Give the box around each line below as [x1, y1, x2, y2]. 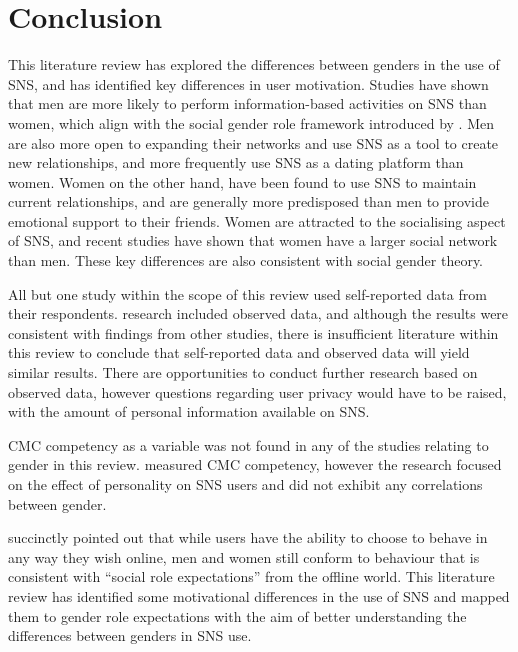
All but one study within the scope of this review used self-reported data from [8, 283, 487, 304]
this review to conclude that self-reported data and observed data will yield [8, 342, 470, 363]
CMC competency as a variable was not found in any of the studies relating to [8, 434, 489, 455]
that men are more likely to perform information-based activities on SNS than [8, 93, 487, 114]
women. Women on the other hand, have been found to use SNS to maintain [8, 171, 477, 192]
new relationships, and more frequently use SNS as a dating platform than [8, 152, 464, 173]
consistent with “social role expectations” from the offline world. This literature [8, 566, 495, 587]
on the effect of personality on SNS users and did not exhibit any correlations [8, 474, 483, 494]
